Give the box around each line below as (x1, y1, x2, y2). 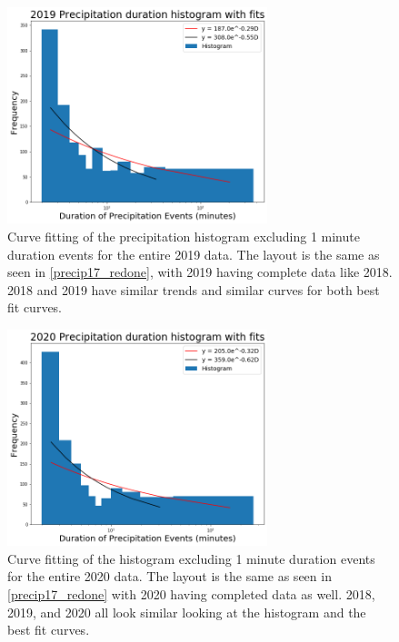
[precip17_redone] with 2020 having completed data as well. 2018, (7, 585, 375, 603)
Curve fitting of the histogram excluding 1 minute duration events (7, 548, 375, 568)
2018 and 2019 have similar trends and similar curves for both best (7, 280, 380, 299)
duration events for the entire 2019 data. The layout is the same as (7, 244, 380, 263)
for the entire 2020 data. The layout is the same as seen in (7, 567, 332, 586)
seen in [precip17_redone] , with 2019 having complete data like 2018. (7, 262, 393, 281)
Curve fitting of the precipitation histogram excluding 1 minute (7, 226, 360, 245)
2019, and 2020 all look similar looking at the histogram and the (7, 602, 366, 621)
